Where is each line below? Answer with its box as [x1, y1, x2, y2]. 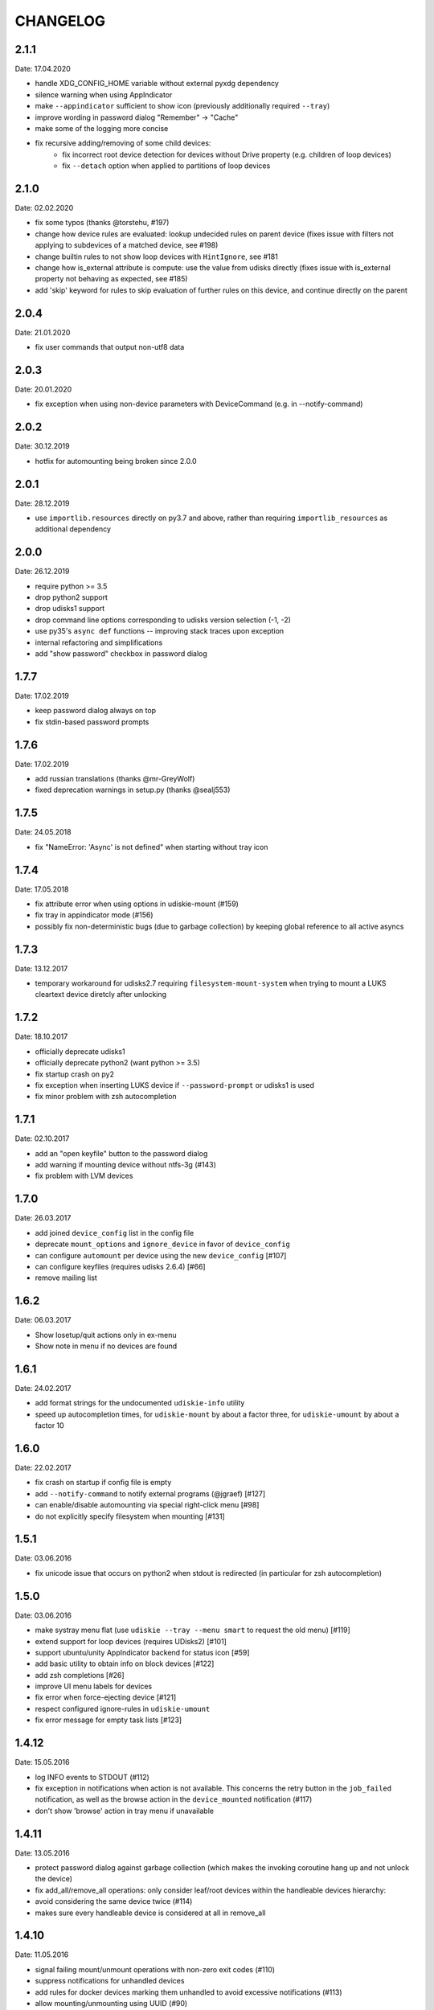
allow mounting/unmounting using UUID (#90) [35, 1999, 188, 2008]
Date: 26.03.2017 [14, 1213, 72, 1223]
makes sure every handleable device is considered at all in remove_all [35, 1908, 266, 1918]
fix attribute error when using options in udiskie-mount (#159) [35, 899, 239, 909]
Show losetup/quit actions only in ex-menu [35, 1330, 177, 1339]
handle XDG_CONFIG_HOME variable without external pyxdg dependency [35, 79, 279, 88]
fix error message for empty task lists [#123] [35, 1715, 182, 1725]
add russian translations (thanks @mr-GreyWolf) [35, 774, 195, 784]
